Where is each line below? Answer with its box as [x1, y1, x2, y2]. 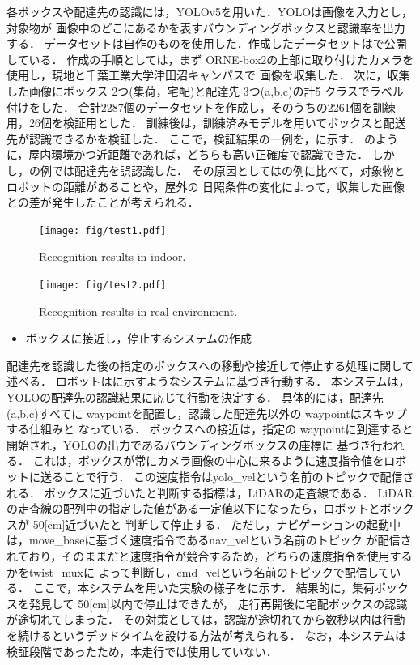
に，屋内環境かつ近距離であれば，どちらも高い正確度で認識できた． [6, 146, 369, 163]
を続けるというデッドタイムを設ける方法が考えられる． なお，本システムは [6, 626, 406, 643]
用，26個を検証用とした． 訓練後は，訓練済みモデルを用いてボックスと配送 [6, 114, 406, 131]
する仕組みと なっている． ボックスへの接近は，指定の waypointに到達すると [6, 420, 414, 437]
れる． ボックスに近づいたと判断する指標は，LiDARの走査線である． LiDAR [6, 484, 414, 501]
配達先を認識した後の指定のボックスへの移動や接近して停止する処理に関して [6, 356, 414, 373]
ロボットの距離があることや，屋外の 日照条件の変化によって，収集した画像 [6, 177, 405, 194]
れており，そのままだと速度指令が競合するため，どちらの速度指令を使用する [6, 547, 413, 564]
